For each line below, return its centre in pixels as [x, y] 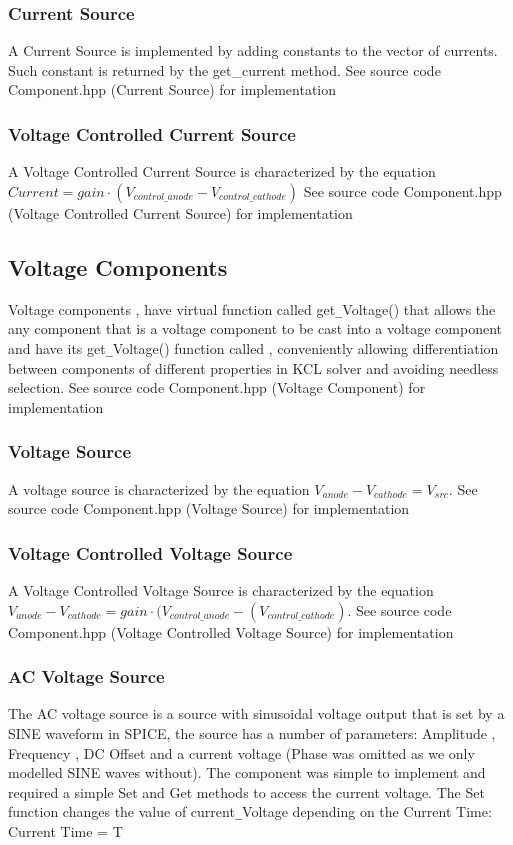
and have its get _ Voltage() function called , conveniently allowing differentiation [253, 347]
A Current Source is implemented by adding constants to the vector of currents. [253, 50]
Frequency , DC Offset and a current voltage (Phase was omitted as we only [241, 752]
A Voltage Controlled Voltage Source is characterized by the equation [221, 589]
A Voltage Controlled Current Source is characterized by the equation [222, 171]
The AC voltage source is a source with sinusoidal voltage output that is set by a [256, 713]
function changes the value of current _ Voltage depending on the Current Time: [250, 811]
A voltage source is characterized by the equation [159, 488]
